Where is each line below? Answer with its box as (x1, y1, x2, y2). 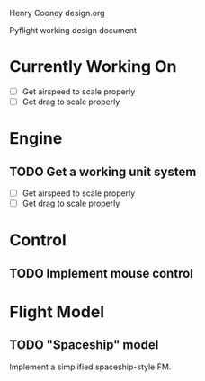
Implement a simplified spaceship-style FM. (9, 361, 172, 372)
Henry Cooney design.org (9, 8, 105, 18)
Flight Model (9, 301, 105, 322)
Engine (9, 128, 63, 149)
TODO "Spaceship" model (9, 337, 159, 353)
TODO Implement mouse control (9, 265, 193, 281)
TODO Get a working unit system (9, 164, 197, 179)
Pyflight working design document (9, 25, 138, 35)
